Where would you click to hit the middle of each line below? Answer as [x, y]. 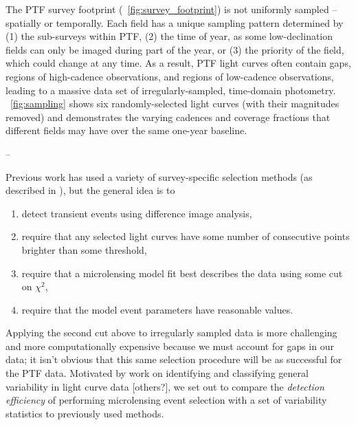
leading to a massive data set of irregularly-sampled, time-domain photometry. [171, 90]
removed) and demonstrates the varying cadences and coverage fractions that [168, 117]
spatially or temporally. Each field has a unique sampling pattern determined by [175, 22]
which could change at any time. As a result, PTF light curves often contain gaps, [178, 63]
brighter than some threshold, [84, 249]
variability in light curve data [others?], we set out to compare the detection [165, 386]
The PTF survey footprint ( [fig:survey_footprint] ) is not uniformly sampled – [171, 9]
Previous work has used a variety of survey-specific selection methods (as [159, 176]
